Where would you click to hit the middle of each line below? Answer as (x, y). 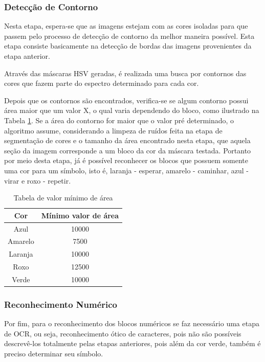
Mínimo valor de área (80, 215)
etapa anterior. (27, 56)
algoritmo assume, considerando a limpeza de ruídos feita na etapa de (113, 130)
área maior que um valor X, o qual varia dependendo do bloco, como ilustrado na (132, 110)
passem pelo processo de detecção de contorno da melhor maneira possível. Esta (129, 36)
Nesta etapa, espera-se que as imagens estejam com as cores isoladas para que (126, 26)
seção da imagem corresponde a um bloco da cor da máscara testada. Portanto (128, 150)
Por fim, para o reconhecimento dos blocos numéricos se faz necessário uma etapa (132, 323)
